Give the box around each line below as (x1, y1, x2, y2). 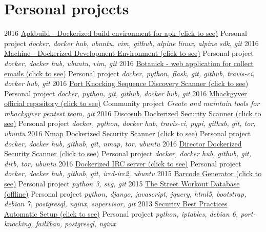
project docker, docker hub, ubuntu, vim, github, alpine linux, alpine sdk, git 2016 (4, 37, 259, 48)
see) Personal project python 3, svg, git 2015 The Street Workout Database (4, 178, 240, 189)
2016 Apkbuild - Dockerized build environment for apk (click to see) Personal (4, 28, 248, 38)
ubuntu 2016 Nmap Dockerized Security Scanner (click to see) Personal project (4, 128, 251, 139)
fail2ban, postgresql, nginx (35, 218, 116, 229)
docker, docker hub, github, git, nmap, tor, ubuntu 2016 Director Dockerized (4, 138, 242, 149)
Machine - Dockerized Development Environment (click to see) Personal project (4, 48, 254, 58)
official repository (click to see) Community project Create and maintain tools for (4, 98, 260, 109)
